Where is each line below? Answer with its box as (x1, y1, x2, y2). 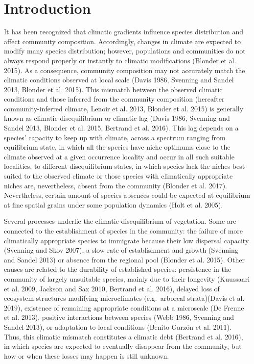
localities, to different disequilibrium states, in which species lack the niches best (4, 161, 245, 171)
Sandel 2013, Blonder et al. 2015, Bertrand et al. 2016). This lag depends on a (4, 123, 239, 133)
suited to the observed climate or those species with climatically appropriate (4, 171, 233, 181)
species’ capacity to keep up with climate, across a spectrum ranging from (4, 132, 226, 142)
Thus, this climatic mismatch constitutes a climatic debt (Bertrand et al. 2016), (4, 331, 243, 341)
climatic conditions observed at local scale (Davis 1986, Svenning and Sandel (4, 75, 234, 85)
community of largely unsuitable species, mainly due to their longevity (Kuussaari (4, 273, 250, 284)
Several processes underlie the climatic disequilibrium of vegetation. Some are (4, 216, 236, 226)
